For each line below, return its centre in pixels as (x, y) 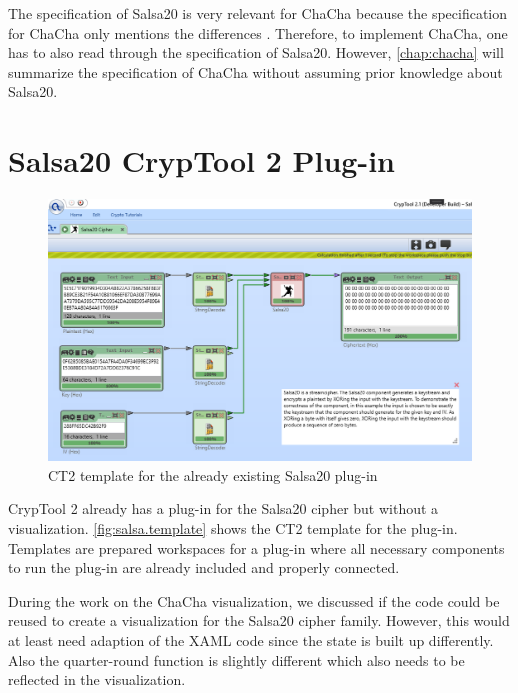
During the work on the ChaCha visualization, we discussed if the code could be (254, 600)
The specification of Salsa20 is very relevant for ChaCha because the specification (258, 13)
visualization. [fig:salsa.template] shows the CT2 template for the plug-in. (233, 527)
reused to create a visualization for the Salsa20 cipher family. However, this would (259, 620)
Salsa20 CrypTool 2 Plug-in (201, 160)
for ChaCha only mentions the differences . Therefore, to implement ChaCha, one (258, 32)
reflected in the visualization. (97, 679)
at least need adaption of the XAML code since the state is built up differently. (251, 639)
